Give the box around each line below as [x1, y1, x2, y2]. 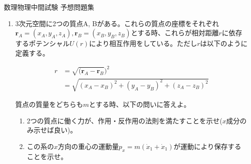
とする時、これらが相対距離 [131, 28, 219, 38]
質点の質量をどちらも [15, 99, 83, 109]
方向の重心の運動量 [58, 141, 119, 151]
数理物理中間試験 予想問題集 [4, 2, 94, 12]
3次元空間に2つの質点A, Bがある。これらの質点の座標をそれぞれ [15, 18, 219, 28]
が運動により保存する [174, 141, 241, 151]
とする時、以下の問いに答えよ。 [89, 99, 191, 109]
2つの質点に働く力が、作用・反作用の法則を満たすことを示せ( [27, 115, 222, 125]
